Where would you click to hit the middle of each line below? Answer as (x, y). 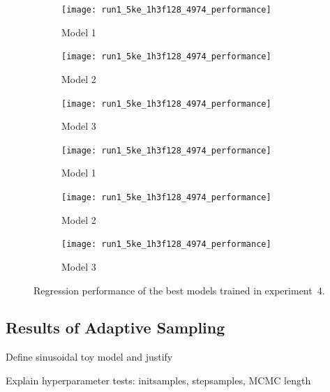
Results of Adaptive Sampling (115, 327)
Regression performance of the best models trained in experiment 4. (179, 290)
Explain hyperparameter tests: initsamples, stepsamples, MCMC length (158, 380)
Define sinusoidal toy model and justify (89, 357)
